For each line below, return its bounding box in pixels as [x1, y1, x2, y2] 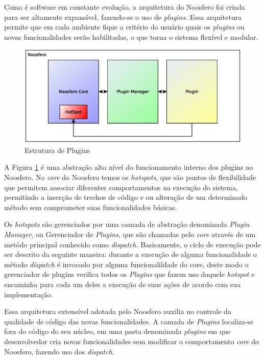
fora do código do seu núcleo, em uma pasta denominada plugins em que [4, 326, 231, 337]
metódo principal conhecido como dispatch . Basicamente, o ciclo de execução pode [4, 239, 261, 249]
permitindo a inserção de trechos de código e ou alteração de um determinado [4, 192, 247, 202]
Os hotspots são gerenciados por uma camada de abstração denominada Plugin [4, 219, 250, 229]
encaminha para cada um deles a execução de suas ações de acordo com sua [4, 278, 241, 289]
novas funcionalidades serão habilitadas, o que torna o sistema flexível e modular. [4, 31, 258, 42]
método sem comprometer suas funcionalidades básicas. [4, 201, 177, 212]
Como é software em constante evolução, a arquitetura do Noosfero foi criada [4, 2, 246, 12]
